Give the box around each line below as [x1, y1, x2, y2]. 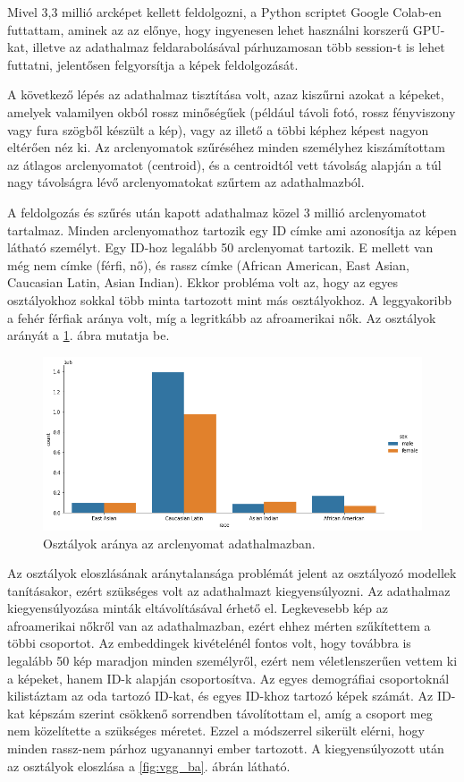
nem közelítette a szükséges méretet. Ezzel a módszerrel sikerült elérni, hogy [7, 721, 425, 740]
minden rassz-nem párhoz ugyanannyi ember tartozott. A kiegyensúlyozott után [7, 739, 444, 758]
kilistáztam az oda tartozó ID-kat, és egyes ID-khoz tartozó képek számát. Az [7, 686, 434, 705]
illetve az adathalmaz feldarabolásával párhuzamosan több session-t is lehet [32, 38, 445, 56]
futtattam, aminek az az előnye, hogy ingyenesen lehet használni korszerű [7, 20, 409, 38]
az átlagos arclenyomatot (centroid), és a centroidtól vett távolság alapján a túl [7, 155, 442, 174]
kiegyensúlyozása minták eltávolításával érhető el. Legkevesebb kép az [7, 599, 388, 617]
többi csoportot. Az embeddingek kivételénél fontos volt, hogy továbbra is [7, 633, 411, 652]
